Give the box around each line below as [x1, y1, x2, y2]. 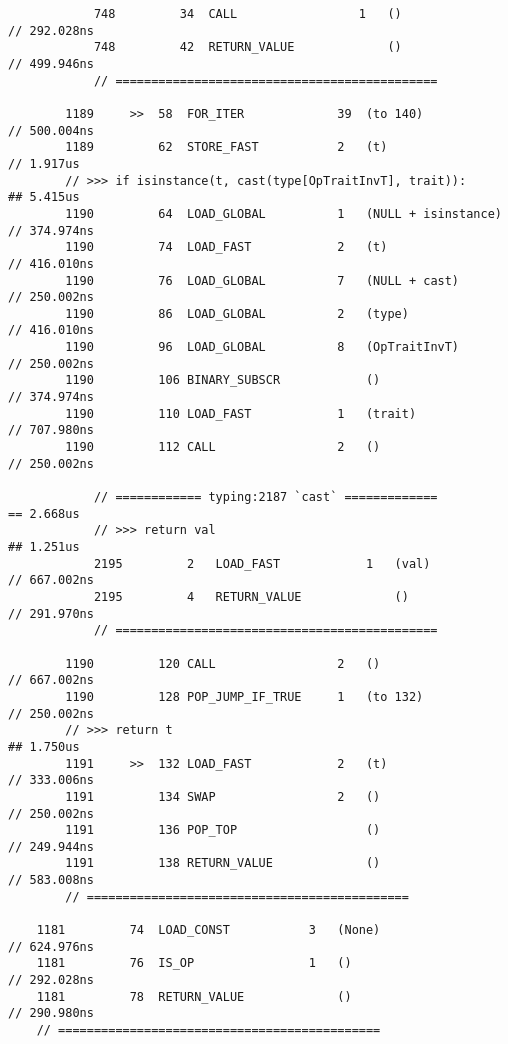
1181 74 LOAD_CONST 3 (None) [36, 923, 381, 938]
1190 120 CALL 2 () [65, 656, 381, 671]
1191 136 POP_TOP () [65, 823, 381, 838]
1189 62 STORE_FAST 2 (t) [65, 140, 388, 155]
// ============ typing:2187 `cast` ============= [93, 490, 438, 505]
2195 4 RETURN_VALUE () [93, 589, 409, 604]
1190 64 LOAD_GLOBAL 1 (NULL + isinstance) [65, 206, 502, 221]
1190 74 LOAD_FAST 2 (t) [65, 240, 388, 255]
